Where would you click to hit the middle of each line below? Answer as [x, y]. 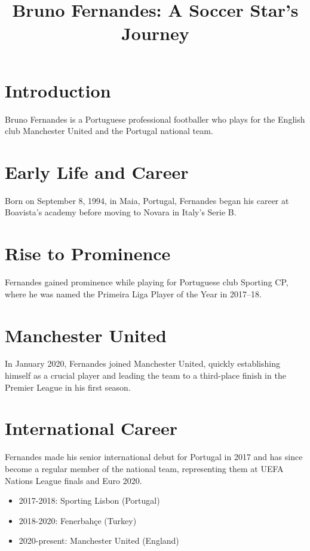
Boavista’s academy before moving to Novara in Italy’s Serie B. [121, 212]
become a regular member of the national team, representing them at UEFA [144, 468]
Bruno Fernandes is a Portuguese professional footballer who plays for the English [155, 119]
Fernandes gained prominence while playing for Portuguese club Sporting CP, [147, 282]
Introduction [58, 90]
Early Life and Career [97, 171]
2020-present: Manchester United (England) [99, 541]
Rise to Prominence [88, 253]
